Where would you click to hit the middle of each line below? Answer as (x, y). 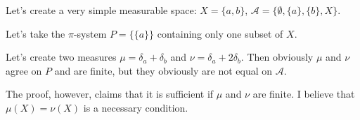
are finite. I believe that (304, 94)
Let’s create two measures (61, 57)
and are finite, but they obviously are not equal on (163, 70)
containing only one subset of (220, 33)
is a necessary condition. (136, 107)
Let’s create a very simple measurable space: (101, 10)
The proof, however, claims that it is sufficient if (110, 94)
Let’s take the (36, 33)
